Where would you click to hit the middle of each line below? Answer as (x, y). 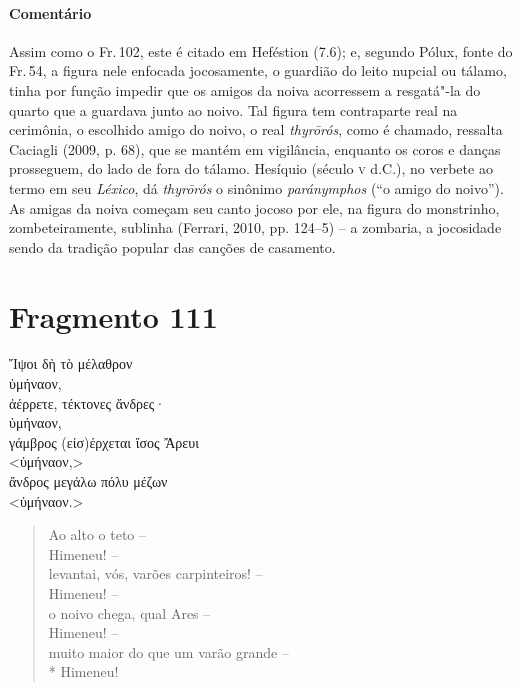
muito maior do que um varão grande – (168, 651)
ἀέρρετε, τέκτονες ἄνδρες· (87, 402)
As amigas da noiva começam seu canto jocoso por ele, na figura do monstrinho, (254, 207)
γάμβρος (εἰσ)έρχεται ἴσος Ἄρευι (104, 441)
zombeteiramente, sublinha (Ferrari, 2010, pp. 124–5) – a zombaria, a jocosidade (255, 227)
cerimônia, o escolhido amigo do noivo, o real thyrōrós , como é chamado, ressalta (256, 129)
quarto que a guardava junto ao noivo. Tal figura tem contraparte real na (233, 109)
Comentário (50, 12)
